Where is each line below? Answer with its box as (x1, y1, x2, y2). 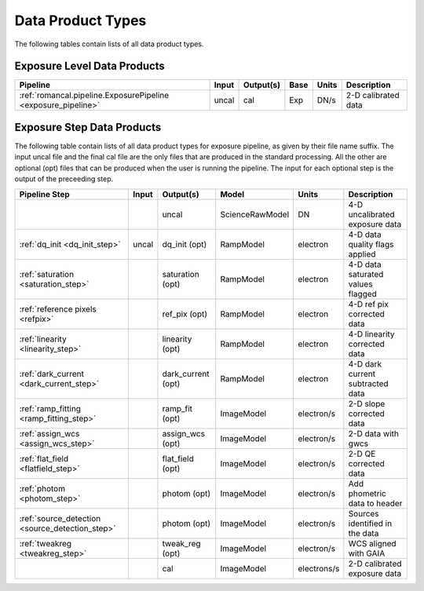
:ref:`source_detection (19, 513, 101, 524)
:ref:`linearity (19, 334, 67, 345)
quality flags (348, 239, 394, 250)
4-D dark (348, 358, 382, 369)
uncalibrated (348, 209, 396, 220)
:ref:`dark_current (19, 368, 84, 379)
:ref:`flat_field (19, 453, 69, 464)
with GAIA (348, 548, 386, 559)
